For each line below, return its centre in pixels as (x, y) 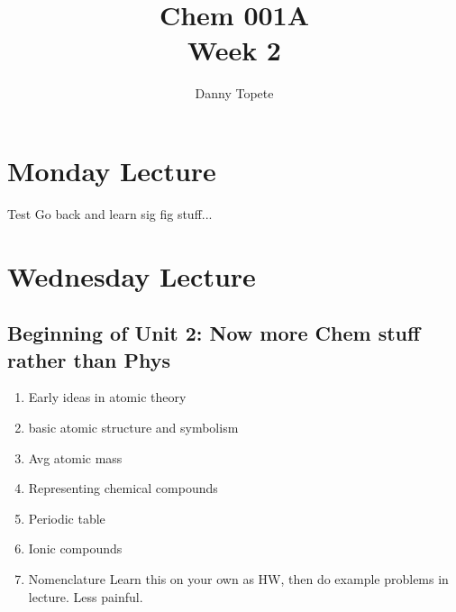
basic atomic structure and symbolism (133, 427)
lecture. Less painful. (86, 596)
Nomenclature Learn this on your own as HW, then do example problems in (238, 578)
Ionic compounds (75, 548)
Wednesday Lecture (132, 275)
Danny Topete (234, 93)
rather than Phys (89, 359)
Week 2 (234, 50)
